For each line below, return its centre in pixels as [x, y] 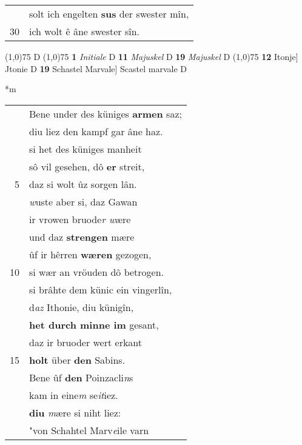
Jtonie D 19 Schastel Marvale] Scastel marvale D [96, 68]
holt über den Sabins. [77, 360]
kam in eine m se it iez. [74, 395]
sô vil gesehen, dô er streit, [87, 166]
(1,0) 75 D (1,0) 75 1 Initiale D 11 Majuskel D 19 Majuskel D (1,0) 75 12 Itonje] [152, 56]
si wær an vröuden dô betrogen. [97, 272]
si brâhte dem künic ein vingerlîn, [101, 289]
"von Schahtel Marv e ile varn [89, 430]
